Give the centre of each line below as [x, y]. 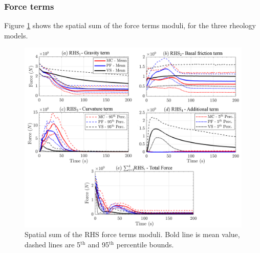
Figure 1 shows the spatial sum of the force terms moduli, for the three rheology [130, 25]
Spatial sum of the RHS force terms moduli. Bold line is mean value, [132, 234]
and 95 [99, 244]
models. [16, 35]
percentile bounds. [145, 244]
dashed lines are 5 [53, 244]
